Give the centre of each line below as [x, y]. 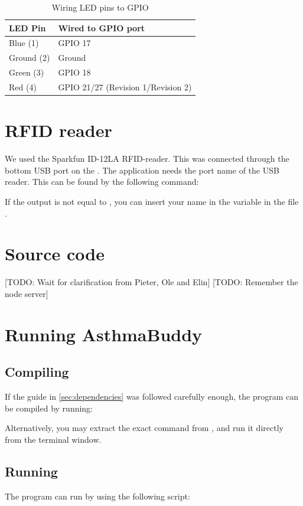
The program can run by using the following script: [97, 496]
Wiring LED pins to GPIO [100, 7]
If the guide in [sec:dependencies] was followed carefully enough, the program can [151, 396]
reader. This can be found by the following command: [102, 182]
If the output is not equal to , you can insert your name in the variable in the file [152, 201]
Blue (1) [24, 43]
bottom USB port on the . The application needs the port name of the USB [142, 170]
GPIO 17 [74, 43]
